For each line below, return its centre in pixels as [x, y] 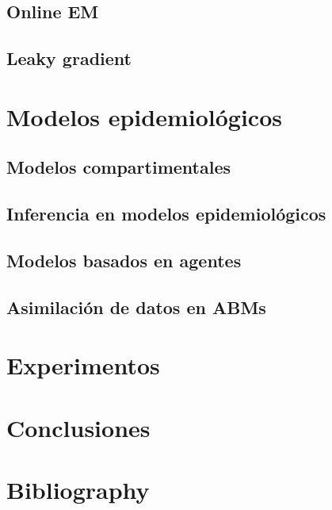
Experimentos [83, 365]
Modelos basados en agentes [124, 260]
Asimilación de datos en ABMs [136, 307]
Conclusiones [78, 427]
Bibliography [78, 489]
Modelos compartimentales [118, 167]
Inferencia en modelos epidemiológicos [166, 214]
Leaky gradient [69, 58]
